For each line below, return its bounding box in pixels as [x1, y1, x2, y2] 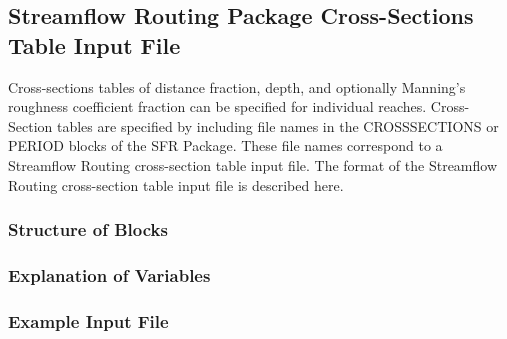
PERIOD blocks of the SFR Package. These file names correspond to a [8, 135, 443, 156]
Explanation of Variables [8, 262, 211, 287]
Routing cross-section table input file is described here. [8, 174, 344, 195]
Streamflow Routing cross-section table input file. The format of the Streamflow [8, 154, 498, 175]
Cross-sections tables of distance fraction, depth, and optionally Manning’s [8, 76, 466, 97]
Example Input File [8, 308, 169, 333]
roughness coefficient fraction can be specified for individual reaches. [8, 96, 427, 117]
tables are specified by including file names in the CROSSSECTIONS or [56, 115, 499, 136]
